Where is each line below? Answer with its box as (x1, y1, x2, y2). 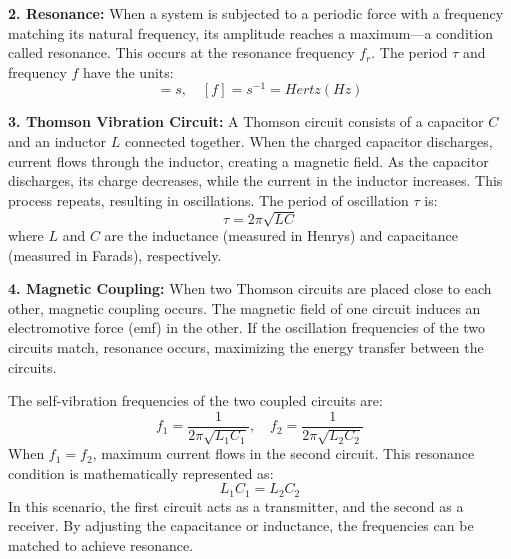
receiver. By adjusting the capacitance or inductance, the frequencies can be (8, 515, 474, 536)
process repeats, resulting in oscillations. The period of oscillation (8, 189, 409, 210)
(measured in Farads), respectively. (8, 244, 222, 265)
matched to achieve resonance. (8, 535, 194, 555)
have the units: (82, 61, 174, 82)
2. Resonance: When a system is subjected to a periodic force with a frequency (8, 3, 504, 23)
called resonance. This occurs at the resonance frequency (8, 42, 355, 63)
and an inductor (8, 131, 107, 152)
